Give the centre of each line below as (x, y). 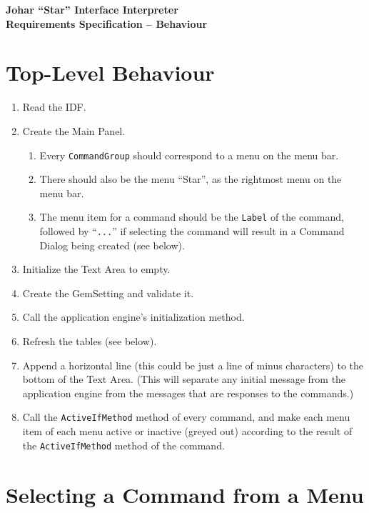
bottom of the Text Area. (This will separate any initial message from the (184, 379)
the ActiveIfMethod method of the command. (123, 445)
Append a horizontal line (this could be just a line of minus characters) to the (193, 365)
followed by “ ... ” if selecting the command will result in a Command (192, 231)
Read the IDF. (54, 107)
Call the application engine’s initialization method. (133, 317)
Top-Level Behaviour (110, 73)
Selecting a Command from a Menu (185, 494)
